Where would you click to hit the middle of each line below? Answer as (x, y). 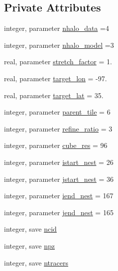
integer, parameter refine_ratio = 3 (58, 128)
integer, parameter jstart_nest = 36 (59, 179)
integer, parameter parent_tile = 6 (57, 112)
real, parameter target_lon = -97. (56, 78)
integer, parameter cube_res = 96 (56, 145)
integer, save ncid (30, 229)
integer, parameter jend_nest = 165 (59, 212)
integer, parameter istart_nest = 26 (59, 162)
